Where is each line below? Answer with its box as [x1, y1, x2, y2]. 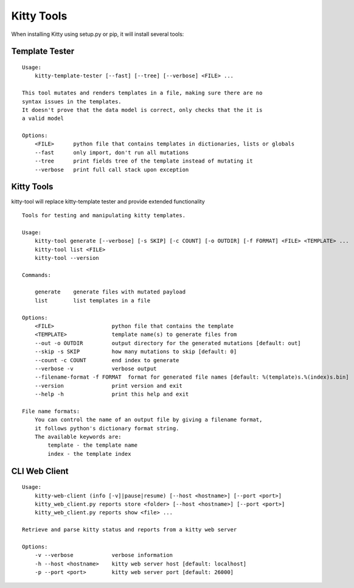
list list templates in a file [34, 297, 151, 304]
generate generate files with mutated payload [34, 289, 186, 295]
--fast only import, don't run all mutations [34, 149, 189, 156]
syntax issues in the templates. [22, 98, 122, 105]
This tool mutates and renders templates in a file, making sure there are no [22, 89, 263, 97]
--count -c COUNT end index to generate [34, 357, 179, 363]
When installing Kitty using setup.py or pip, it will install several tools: [11, 30, 184, 38]
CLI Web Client [11, 466, 69, 476]
